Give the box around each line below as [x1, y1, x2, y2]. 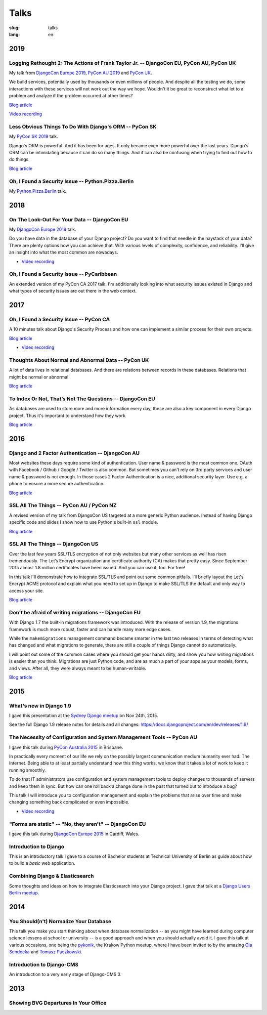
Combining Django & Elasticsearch [9, 873, 94, 880]
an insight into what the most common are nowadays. [9, 250, 118, 255]
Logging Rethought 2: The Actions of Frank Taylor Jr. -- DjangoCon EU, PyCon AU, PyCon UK [9, 59, 236, 66]
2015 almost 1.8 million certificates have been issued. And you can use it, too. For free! [9, 565, 185, 571]
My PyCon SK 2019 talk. [9, 133, 58, 139]
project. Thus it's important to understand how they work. [9, 413, 127, 419]
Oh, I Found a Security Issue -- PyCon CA [9, 316, 110, 323]
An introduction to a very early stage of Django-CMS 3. [9, 972, 122, 977]
